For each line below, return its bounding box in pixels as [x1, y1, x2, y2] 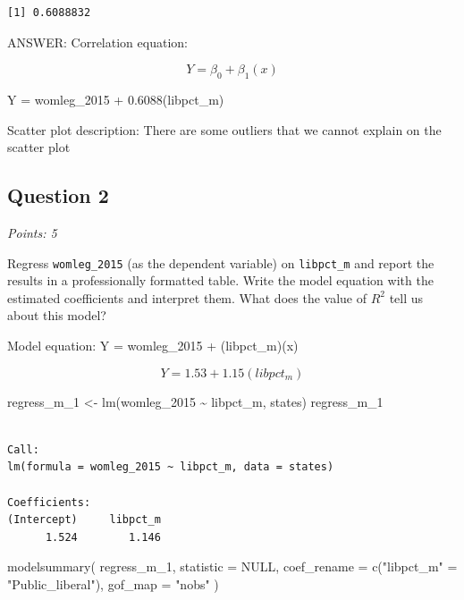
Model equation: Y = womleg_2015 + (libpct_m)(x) [7, 336, 299, 354]
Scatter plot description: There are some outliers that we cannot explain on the [7, 120, 442, 139]
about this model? [7, 306, 106, 325]
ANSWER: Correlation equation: [7, 32, 188, 51]
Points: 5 [7, 223, 57, 241]
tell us [389, 288, 424, 307]
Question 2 [7, 182, 109, 209]
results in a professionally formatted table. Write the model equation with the [7, 271, 434, 290]
